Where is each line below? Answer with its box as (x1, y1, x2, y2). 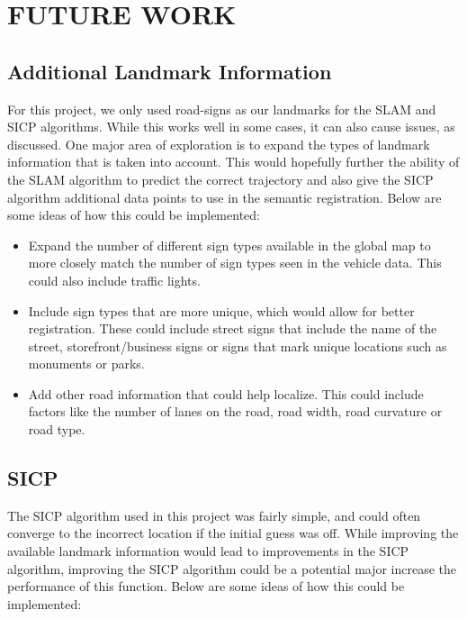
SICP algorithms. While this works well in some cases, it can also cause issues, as (7, 117, 455, 136)
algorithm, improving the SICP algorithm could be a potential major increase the (7, 559, 457, 578)
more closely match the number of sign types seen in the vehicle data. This (28, 253, 442, 272)
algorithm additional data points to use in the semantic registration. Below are (7, 187, 442, 206)
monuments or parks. (28, 354, 145, 373)
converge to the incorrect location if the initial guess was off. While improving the (7, 523, 459, 542)
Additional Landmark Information (7, 57, 332, 85)
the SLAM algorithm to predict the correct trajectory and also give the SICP (7, 169, 434, 188)
